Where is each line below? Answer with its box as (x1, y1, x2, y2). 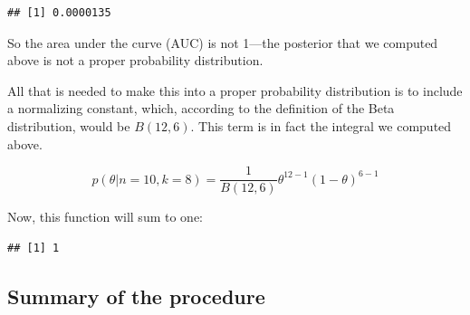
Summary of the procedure (7, 282, 265, 310)
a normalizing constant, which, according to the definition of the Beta (7, 99, 395, 118)
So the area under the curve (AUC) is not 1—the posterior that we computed (7, 33, 438, 52)
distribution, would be (7, 116, 130, 135)
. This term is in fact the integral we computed (190, 116, 452, 135)
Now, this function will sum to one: (7, 207, 203, 226)
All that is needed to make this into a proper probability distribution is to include (7, 81, 463, 100)
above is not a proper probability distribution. (7, 51, 264, 70)
